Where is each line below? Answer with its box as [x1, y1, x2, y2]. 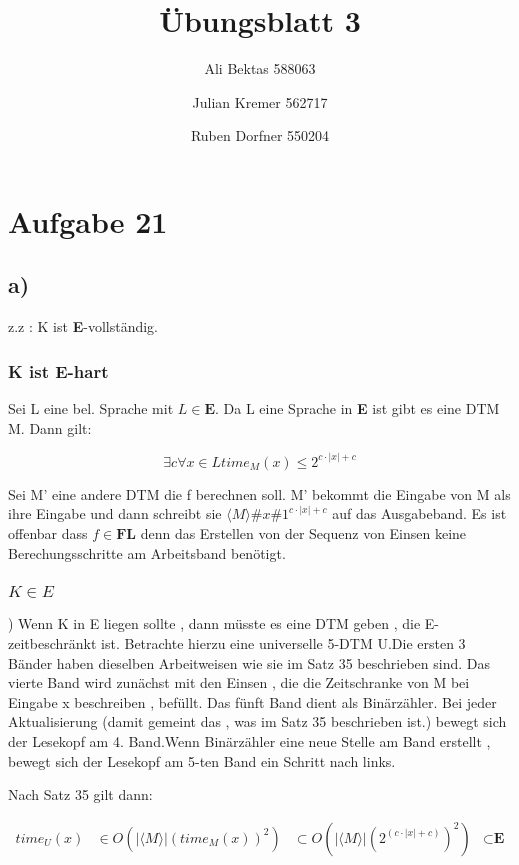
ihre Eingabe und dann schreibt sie [8, 503, 222, 524]
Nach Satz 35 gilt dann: [8, 784, 153, 805]
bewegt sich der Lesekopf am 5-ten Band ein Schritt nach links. [8, 750, 396, 771]
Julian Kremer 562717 [192, 91, 328, 112]
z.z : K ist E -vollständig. [8, 316, 158, 337]
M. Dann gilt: [8, 417, 92, 438]
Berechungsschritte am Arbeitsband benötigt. [8, 542, 286, 563]
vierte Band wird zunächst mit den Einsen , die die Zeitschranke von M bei [8, 672, 470, 693]
